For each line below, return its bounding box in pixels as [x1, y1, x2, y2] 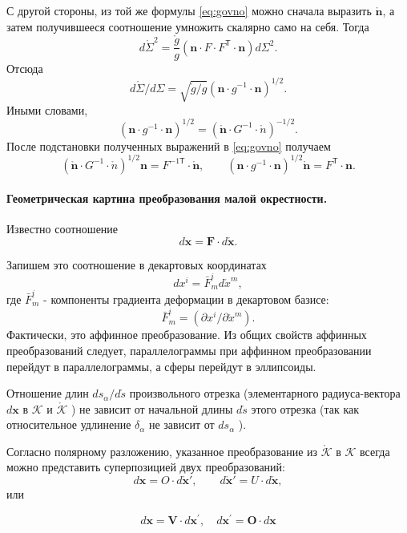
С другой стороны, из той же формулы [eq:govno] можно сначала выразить [6, 2, 372, 18]
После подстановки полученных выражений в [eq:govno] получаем [6, 137, 331, 154]
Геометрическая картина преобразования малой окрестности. [6, 189, 328, 206]
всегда [360, 442, 390, 459]
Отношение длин [6, 385, 89, 402]
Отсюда [6, 60, 43, 77]
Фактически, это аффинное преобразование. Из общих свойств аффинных [6, 326, 367, 343]
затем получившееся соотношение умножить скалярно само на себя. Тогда [6, 18, 369, 34]
